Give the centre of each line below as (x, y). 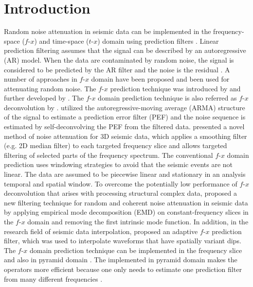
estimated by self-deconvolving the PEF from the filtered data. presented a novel (124, 127)
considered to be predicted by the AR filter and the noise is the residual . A (117, 69)
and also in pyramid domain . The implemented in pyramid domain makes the (121, 260)
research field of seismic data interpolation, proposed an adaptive (101, 231)
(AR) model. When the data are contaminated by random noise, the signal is (119, 59)
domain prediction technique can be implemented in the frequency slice (136, 250)
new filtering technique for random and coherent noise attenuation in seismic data (126, 202)
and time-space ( (64, 41)
